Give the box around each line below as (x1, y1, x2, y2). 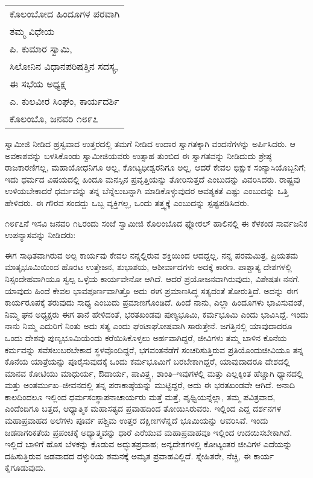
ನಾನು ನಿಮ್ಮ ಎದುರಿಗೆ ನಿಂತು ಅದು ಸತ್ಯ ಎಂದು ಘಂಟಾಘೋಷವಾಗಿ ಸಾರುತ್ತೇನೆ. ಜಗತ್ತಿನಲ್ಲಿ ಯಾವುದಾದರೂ (5, 319, 292, 332)
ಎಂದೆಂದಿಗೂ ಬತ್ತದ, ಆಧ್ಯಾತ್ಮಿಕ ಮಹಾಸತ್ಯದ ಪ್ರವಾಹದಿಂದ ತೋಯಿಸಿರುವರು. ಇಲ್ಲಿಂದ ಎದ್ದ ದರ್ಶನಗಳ (5, 402, 282, 415)
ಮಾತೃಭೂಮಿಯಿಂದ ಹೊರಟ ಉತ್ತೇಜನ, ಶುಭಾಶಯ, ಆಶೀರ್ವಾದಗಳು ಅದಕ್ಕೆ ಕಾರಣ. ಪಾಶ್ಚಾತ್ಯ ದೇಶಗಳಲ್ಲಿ (5, 260, 292, 273)
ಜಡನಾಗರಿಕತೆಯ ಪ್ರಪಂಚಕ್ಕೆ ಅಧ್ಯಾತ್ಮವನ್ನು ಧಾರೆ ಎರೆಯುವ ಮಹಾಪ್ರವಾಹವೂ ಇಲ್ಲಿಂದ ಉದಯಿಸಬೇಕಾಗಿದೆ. (5, 426, 292, 438)
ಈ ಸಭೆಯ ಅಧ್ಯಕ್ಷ (10, 77, 66, 90)
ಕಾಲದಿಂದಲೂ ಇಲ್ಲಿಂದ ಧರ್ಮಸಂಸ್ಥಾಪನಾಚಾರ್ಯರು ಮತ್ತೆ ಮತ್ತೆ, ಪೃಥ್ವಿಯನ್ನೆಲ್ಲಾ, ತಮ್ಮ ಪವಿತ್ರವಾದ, (5, 390, 276, 403)
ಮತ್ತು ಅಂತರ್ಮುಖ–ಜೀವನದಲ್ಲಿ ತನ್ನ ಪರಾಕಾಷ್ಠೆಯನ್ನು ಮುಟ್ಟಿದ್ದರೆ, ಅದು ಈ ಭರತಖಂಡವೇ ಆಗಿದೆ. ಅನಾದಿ (5, 379, 296, 391)
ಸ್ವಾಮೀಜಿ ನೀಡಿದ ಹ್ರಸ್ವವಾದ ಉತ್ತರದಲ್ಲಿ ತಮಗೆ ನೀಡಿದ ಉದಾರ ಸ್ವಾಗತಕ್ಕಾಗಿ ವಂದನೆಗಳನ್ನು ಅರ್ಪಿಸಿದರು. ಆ (5, 137, 296, 149)
